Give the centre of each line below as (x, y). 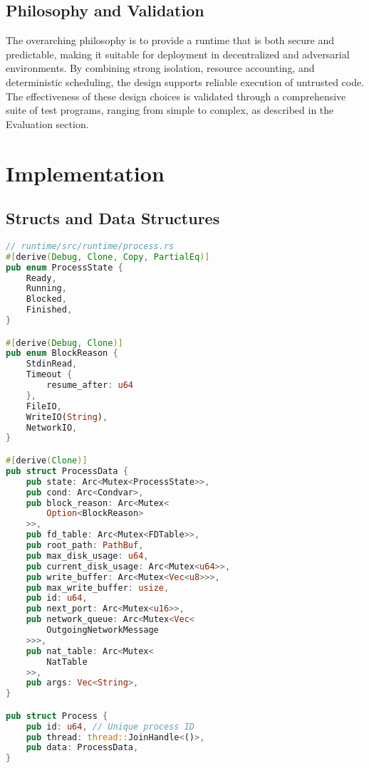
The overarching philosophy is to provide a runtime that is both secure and (170, 40)
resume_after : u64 (90, 385)
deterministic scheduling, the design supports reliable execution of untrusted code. (185, 81)
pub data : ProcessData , (82, 748)
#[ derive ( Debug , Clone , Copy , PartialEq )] (108, 257)
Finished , (49, 310)
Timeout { (49, 375)
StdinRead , (52, 364)
